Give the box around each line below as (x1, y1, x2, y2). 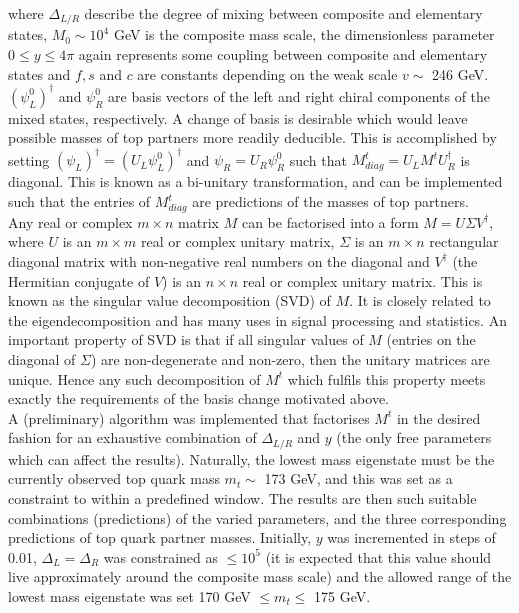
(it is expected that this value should (265, 546, 492, 567)
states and (8, 63, 71, 84)
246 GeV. (432, 63, 489, 84)
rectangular (429, 231, 499, 252)
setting (8, 149, 50, 170)
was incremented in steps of (327, 527, 496, 548)
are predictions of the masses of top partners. (192, 191, 469, 212)
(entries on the (386, 329, 476, 350)
